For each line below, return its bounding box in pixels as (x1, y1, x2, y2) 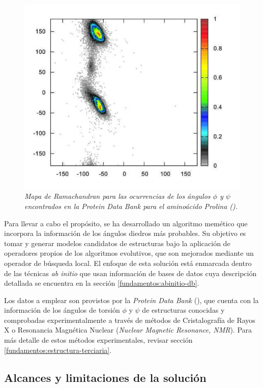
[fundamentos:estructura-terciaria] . (4, 344, 112, 355)
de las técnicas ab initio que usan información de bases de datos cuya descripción (4, 267, 257, 278)
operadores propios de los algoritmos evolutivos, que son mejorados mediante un (4, 248, 254, 258)
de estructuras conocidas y (142, 305, 225, 315)
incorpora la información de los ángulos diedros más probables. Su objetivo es (4, 228, 246, 238)
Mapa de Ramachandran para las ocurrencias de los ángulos (24, 191, 211, 201)
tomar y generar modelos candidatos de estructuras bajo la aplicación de (4, 237, 230, 248)
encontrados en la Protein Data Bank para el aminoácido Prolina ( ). (24, 200, 238, 211)
